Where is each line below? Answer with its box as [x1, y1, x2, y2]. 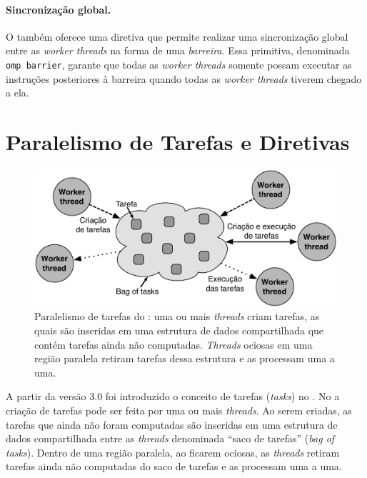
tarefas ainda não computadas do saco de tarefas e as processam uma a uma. [6, 459, 342, 474]
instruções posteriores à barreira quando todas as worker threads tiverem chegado [6, 71, 362, 86]
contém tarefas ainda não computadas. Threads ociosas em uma [34, 337, 313, 352]
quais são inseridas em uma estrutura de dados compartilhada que [34, 323, 324, 338]
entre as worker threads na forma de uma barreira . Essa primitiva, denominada [6, 43, 350, 58]
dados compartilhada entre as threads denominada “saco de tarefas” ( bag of [6, 431, 335, 446]
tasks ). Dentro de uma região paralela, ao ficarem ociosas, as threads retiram [6, 444, 340, 459]
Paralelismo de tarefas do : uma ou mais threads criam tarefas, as [34, 309, 320, 324]
